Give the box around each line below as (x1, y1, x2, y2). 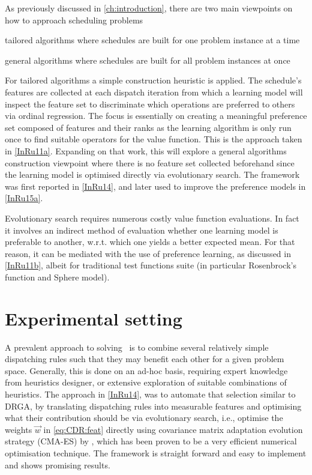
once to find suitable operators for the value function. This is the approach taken (5, 133, 302, 145)
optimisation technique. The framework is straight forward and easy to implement (5, 446, 307, 459)
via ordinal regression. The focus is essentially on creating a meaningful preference (5, 109, 307, 122)
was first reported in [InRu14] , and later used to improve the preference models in (5, 180, 306, 192)
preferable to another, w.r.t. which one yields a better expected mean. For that (5, 235, 295, 248)
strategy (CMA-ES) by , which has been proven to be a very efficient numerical (5, 435, 297, 447)
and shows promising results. (5, 458, 110, 471)
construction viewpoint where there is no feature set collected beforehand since (5, 156, 295, 169)
